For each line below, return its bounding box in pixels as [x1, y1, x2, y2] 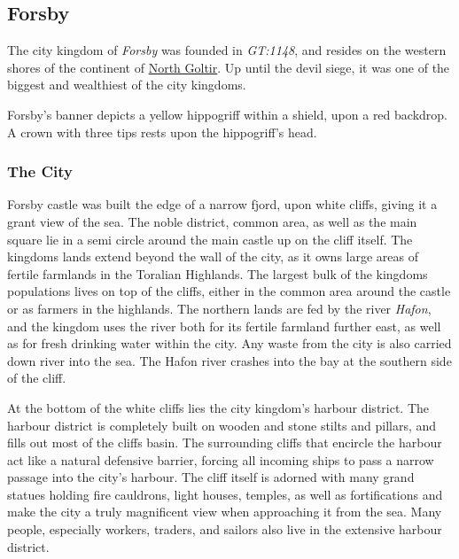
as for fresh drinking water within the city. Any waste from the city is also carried [7, 334, 452, 353]
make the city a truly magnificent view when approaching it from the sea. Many [7, 502, 442, 521]
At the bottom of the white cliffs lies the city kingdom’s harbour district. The [7, 398, 430, 416]
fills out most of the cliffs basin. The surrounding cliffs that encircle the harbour [7, 433, 442, 452]
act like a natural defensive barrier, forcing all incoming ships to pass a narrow [7, 450, 434, 469]
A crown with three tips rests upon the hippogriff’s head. [7, 122, 317, 141]
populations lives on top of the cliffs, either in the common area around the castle [7, 282, 451, 300]
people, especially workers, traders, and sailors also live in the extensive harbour [7, 520, 442, 539]
